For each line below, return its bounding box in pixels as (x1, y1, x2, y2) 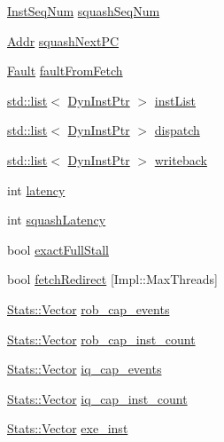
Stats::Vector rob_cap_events (7, 299, 170, 318)
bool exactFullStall (7, 240, 109, 258)
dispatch (154, 121, 200, 139)
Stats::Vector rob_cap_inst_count (7, 329, 196, 348)
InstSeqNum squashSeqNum (7, 2, 160, 20)
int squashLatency (7, 210, 106, 229)
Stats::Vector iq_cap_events (7, 359, 162, 378)
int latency (7, 180, 66, 199)
